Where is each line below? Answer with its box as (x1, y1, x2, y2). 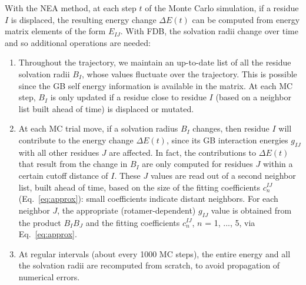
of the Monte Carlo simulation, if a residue (145, 2, 299, 14)
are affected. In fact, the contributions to (109, 146, 257, 158)
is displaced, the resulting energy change (11, 13, 157, 25)
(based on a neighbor (215, 91, 291, 103)
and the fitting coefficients (85, 216, 180, 228)
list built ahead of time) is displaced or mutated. (18, 102, 194, 114)
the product (18, 216, 61, 228)
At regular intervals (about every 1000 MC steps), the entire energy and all (18, 247, 291, 260)
